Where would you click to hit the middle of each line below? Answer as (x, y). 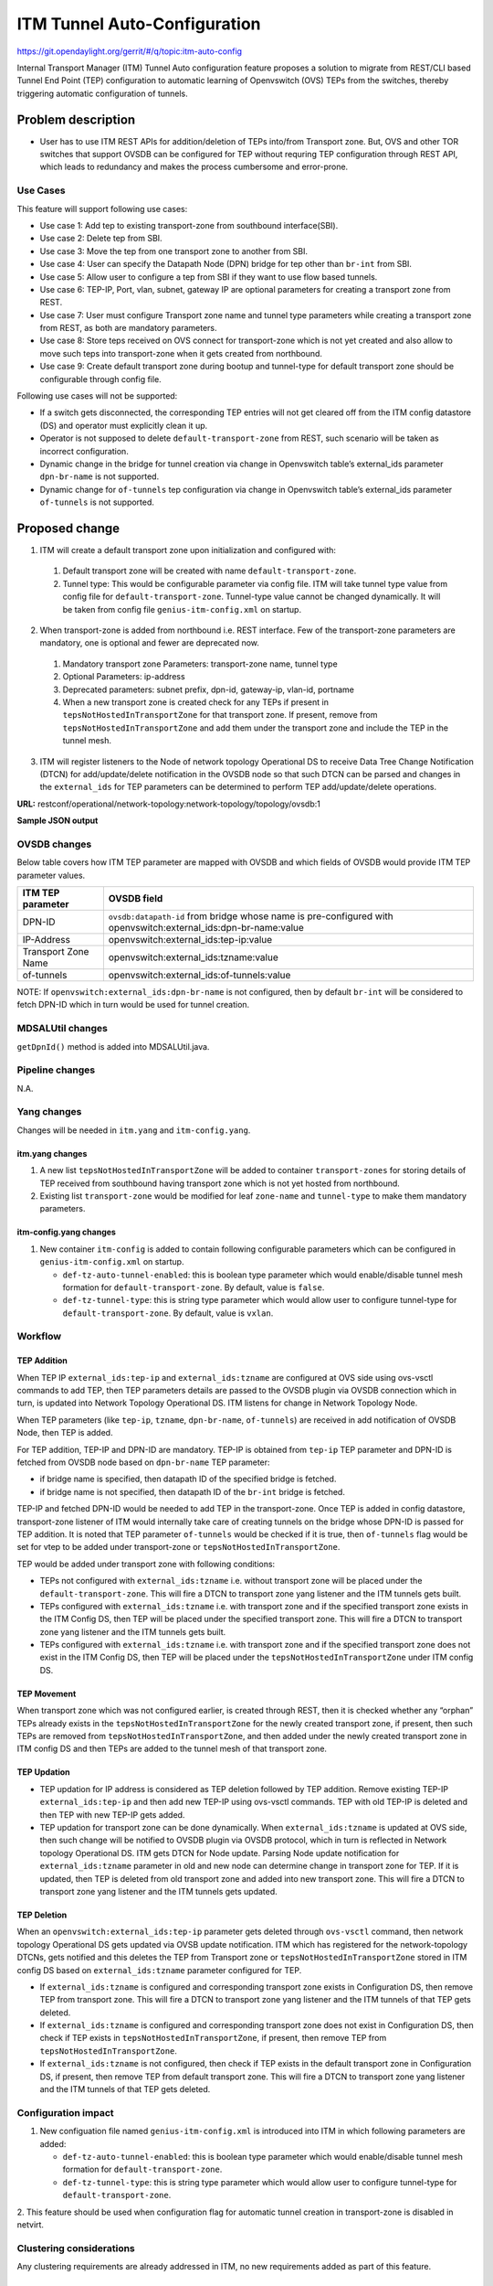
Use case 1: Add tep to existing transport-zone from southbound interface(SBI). (189, 225)
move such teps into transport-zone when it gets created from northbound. (181, 353)
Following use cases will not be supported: (97, 396)
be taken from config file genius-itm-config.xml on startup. (182, 609)
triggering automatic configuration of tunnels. (103, 93)
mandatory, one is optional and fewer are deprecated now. (150, 643)
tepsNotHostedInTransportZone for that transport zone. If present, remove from (220, 715)
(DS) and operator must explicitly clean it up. (124, 425)
